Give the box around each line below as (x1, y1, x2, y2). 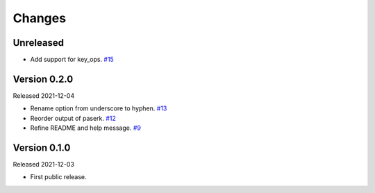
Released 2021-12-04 (12, 91, 75, 100)
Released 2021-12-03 (12, 160, 74, 169)
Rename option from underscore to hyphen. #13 (30, 104, 167, 112)
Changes (12, 10, 66, 26)
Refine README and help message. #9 (30, 124, 142, 132)
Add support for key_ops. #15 (30, 56, 114, 64)
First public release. (30, 173, 87, 181)
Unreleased (12, 37, 65, 49)
